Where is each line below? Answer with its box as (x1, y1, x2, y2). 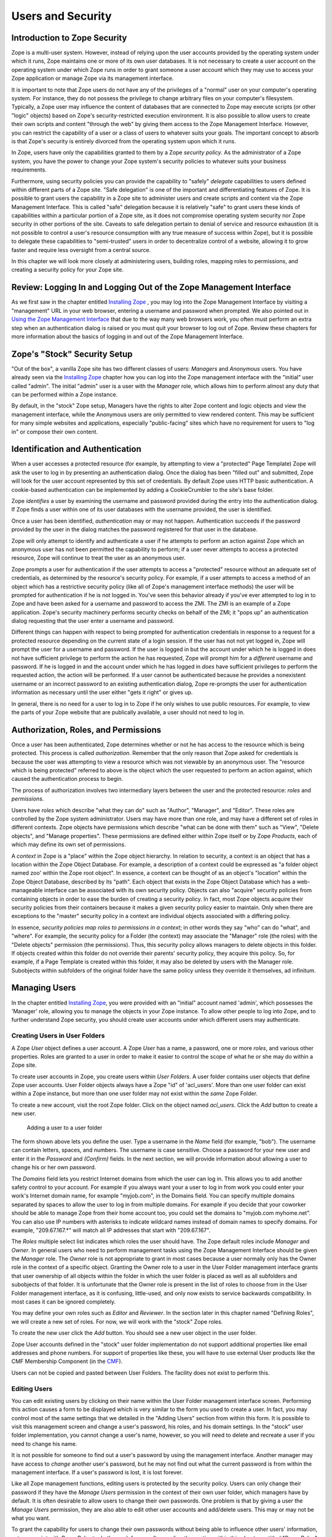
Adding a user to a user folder (26, 1124, 103, 1131)
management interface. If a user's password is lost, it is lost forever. (11, 1469, 183, 1476)
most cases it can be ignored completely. (11, 1298, 116, 1306)
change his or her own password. (11, 1164, 97, 1171)
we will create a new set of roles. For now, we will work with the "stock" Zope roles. (11, 1318, 223, 1325)
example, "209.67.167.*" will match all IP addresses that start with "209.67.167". (11, 1227, 211, 1234)
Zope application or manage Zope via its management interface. (11, 74, 174, 82)
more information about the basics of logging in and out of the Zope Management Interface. (11, 333, 244, 340)
